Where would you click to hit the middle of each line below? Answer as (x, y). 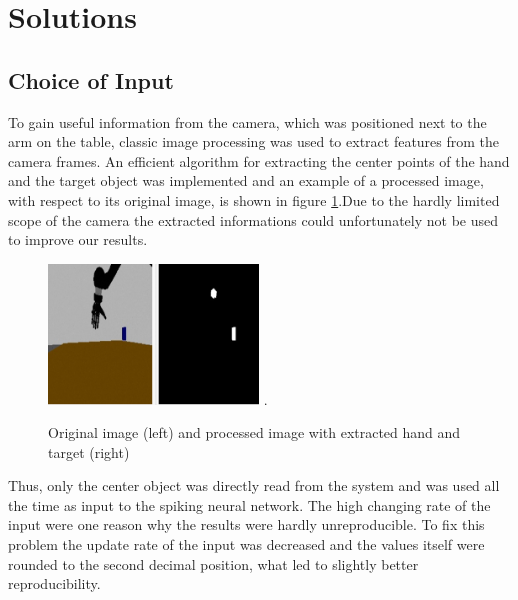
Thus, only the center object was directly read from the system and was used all (254, 485)
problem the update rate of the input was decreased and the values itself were (246, 544)
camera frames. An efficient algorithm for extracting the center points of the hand (259, 160)
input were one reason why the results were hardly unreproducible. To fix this (246, 524)
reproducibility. (54, 583)
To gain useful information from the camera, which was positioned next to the (247, 121)
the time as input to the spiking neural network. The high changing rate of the (249, 504)
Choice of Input (91, 79)
